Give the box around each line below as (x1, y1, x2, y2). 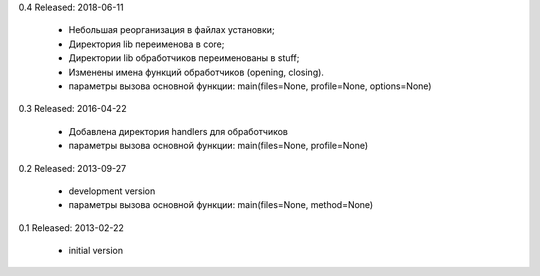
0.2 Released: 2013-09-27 (18, 162, 127, 174)
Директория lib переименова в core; (68, 38, 225, 50)
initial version (68, 245, 124, 257)
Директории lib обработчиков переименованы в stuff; (68, 52, 300, 64)
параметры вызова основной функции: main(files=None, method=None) (68, 199, 374, 211)
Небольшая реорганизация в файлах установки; (68, 24, 275, 36)
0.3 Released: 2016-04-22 (18, 103, 127, 115)
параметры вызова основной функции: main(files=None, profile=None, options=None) (68, 80, 432, 92)
